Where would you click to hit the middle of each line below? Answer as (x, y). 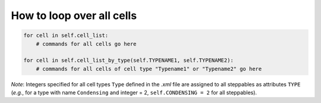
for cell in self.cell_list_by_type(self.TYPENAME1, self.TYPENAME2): (129, 60)
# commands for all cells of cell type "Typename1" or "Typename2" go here (149, 69)
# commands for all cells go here (86, 44)
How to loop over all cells (74, 15)
